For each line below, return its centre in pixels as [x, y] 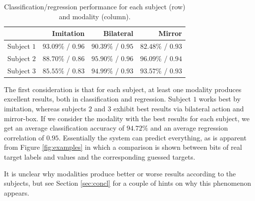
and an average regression [189, 128]
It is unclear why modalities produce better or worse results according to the [120, 173]
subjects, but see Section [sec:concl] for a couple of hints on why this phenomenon [127, 183]
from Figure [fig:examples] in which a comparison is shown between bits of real [123, 147]
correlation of [24, 137]
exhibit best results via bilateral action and [179, 108]
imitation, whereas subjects [45, 108]
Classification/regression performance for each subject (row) [95, 6]
